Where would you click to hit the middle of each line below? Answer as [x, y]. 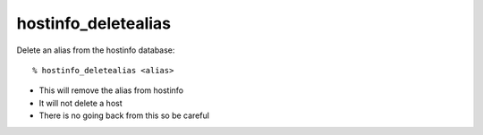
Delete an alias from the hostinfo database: [96, 50]
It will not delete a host [80, 103]
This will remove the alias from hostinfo [111, 90]
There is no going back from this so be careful [124, 115]
